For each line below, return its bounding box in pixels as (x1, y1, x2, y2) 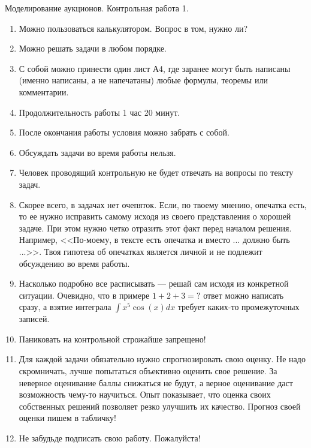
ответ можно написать (203, 288, 284, 301)
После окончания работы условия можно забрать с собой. (19, 126, 230, 139)
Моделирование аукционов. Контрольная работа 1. (5, 2, 189, 14)
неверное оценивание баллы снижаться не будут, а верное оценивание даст (19, 376, 293, 389)
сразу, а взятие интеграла (19, 300, 111, 313)
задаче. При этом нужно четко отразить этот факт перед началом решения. (19, 221, 292, 234)
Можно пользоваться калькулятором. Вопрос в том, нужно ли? (19, 22, 248, 34)
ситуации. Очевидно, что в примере (19, 288, 150, 301)
